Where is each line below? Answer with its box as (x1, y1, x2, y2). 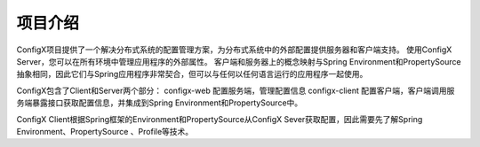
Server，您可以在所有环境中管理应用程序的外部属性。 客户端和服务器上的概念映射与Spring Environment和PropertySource (16, 56, 461, 66)
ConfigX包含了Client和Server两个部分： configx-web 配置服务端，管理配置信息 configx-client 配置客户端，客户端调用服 (16, 85, 455, 96)
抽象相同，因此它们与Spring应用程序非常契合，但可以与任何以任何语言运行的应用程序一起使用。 (16, 69, 368, 80)
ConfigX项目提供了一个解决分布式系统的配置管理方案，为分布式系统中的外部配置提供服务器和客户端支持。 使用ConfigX (16, 44, 452, 55)
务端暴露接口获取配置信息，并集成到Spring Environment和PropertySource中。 (16, 97, 303, 108)
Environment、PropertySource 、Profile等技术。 (16, 126, 194, 136)
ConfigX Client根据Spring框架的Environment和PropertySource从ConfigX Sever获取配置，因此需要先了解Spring (16, 113, 423, 124)
